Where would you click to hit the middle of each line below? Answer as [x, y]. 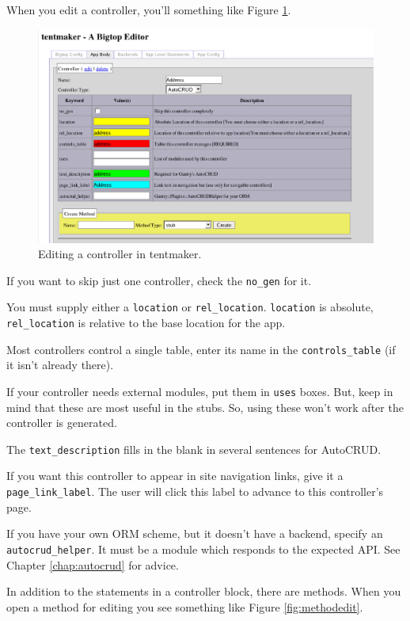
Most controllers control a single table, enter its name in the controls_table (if [201, 349]
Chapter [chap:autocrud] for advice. [93, 564]
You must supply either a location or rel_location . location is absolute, [190, 307]
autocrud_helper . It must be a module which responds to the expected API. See [203, 549]
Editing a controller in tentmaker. [120, 254]
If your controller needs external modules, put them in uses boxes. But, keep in [200, 391]
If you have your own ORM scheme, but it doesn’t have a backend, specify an [195, 533]
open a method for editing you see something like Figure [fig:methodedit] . [185, 606]
